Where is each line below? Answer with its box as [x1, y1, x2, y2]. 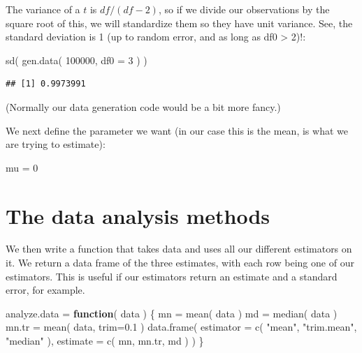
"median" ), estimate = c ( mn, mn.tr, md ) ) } [6, 333, 204, 348]
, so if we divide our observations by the [158, 2, 330, 16]
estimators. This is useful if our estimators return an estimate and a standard [6, 269, 338, 283]
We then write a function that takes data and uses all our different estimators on [6, 241, 352, 256]
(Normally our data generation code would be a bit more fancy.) [6, 99, 281, 114]
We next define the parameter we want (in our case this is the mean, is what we [6, 123, 348, 137]
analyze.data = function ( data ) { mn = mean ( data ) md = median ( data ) [6, 306, 338, 320]
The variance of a [6, 2, 80, 16]
